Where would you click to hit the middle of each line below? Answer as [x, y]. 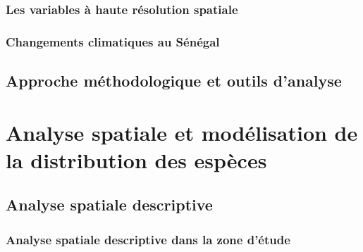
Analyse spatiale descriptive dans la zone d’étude [148, 239]
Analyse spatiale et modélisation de [182, 132]
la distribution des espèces [136, 159]
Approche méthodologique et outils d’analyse [174, 81]
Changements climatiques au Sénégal [113, 41]
